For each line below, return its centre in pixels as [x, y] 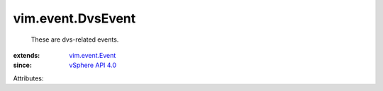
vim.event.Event [93, 55]
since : [22, 65]
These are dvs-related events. [75, 40]
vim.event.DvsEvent [74, 18]
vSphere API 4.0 [93, 65]
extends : [27, 55]
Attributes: [28, 78]
